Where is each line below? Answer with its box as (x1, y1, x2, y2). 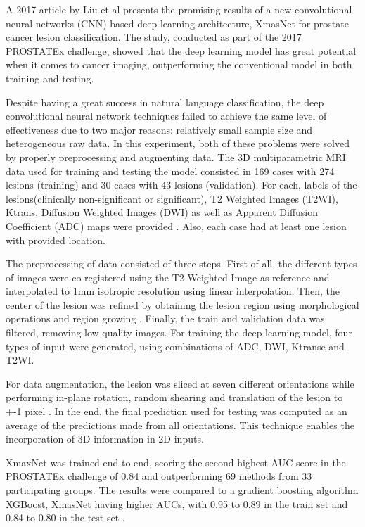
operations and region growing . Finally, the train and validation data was (6, 311, 325, 326)
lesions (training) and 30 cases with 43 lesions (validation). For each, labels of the (6, 177, 357, 192)
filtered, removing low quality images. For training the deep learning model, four (6, 325, 352, 340)
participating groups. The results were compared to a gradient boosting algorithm (6, 483, 359, 497)
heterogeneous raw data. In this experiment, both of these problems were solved (6, 136, 350, 151)
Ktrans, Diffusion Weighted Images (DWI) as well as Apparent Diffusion (6, 205, 319, 220)
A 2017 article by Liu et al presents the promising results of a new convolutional (6, 2, 352, 16)
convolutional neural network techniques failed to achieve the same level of (6, 108, 327, 123)
